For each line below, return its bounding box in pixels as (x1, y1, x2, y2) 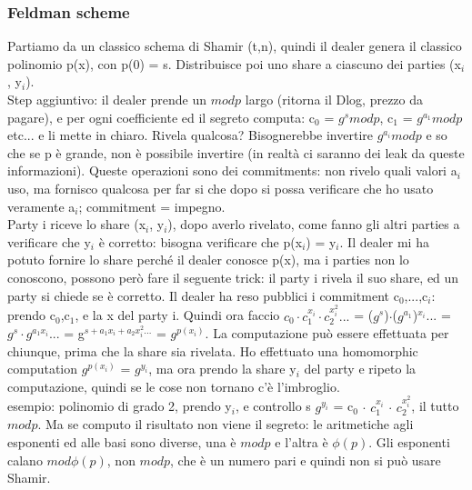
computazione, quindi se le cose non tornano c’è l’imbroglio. (7, 376, 340, 395)
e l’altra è (275, 433, 328, 452)
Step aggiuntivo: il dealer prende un (7, 90, 207, 108)
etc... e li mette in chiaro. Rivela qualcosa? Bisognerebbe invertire (7, 125, 373, 145)
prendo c (7, 305, 55, 325)
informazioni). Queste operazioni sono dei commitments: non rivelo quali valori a (7, 161, 457, 180)
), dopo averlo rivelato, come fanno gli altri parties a (167, 215, 460, 234)
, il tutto (411, 396, 459, 415)
